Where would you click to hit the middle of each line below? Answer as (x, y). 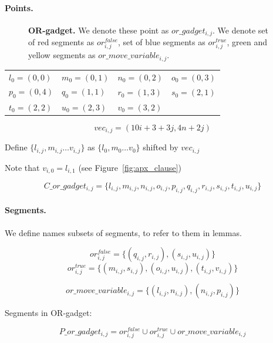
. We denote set (240, 30)
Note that (22, 167)
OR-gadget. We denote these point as (99, 30)
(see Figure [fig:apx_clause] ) (130, 167)
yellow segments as (62, 55)
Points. (19, 7)
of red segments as (61, 42)
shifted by (161, 147)
